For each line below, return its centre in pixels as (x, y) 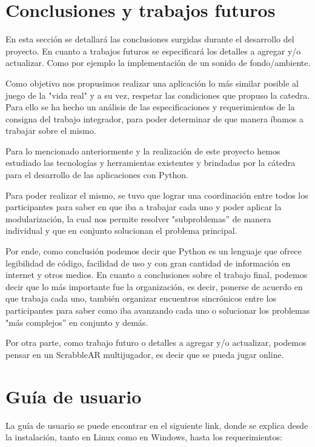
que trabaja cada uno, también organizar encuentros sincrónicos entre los (141, 298)
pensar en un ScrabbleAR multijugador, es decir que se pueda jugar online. (145, 354)
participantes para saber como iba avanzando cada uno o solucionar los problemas (158, 310)
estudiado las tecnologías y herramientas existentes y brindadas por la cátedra (151, 163)
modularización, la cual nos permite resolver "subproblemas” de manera (138, 218)
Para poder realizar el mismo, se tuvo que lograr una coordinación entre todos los (157, 195)
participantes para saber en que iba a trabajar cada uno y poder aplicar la (144, 207)
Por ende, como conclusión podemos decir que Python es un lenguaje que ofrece (154, 251)
